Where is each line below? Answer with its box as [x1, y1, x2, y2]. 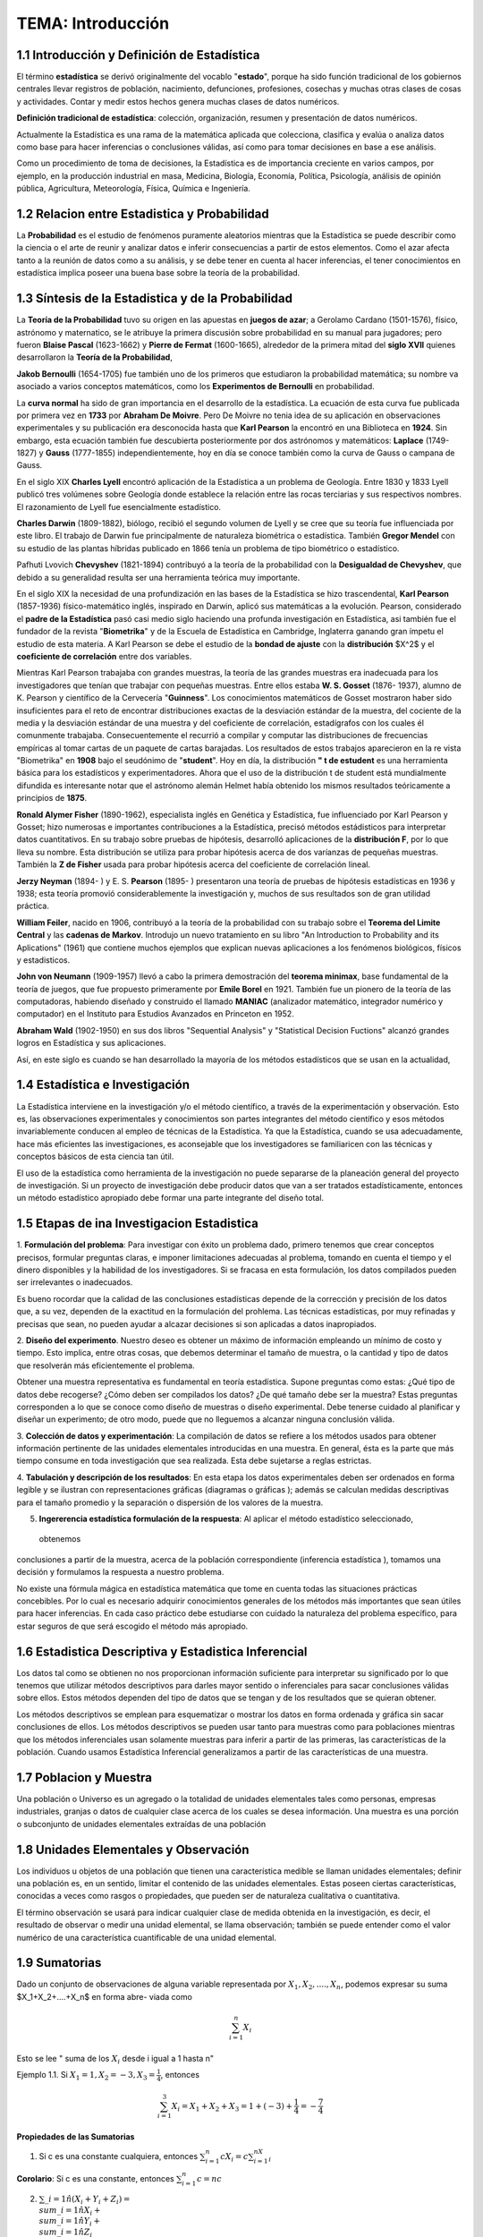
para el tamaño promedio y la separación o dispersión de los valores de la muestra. [16, 1497, 324, 1508]
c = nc [197, 2174, 223, 2184]
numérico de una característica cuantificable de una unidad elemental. [16, 1932, 277, 1943]
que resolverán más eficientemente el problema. [16, 1360, 196, 1371]
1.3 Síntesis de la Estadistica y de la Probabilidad [16, 291, 293, 306]
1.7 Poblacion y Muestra [16, 1770, 152, 1785]
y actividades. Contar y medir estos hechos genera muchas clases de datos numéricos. [16, 96, 340, 106]
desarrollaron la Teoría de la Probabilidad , [16, 352, 174, 362]
